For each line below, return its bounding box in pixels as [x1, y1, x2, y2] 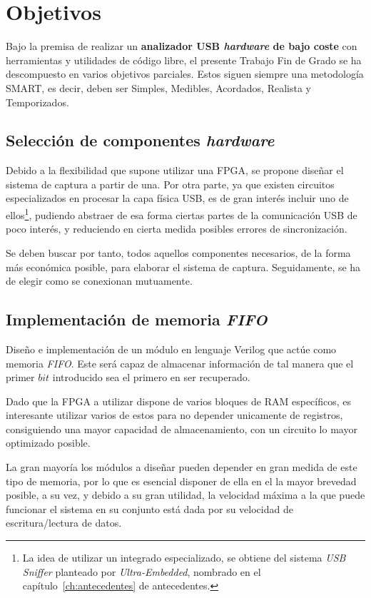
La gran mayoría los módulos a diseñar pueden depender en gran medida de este [6, 460, 357, 475]
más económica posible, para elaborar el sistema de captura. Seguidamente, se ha [6, 259, 361, 274]
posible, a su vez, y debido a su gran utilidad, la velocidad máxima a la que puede [6, 487, 365, 502]
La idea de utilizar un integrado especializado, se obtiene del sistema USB [22, 550, 346, 565]
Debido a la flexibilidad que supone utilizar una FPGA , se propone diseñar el [6, 163, 344, 178]
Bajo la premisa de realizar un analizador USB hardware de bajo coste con [6, 39, 357, 54]
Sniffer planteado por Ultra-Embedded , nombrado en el [22, 564, 261, 579]
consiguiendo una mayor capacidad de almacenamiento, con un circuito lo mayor [6, 421, 357, 436]
